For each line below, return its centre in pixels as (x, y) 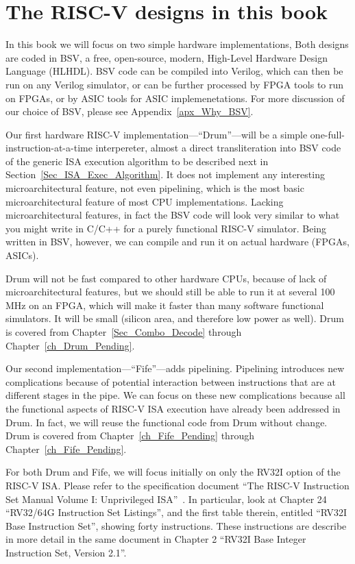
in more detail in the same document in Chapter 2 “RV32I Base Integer (156, 539)
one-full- (328, 134)
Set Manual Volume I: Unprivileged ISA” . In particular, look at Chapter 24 (166, 499)
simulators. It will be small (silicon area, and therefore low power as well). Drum (175, 318)
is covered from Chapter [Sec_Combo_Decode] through (124, 332)
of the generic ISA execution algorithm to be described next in (137, 161)
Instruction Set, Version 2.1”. (66, 552)
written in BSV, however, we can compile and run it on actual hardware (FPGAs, (177, 242)
